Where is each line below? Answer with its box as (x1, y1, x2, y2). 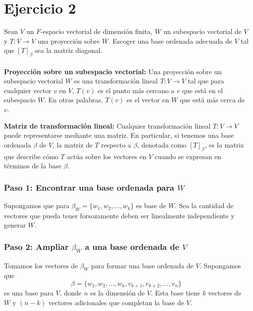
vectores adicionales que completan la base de (48, 297, 184, 308)
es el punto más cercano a (98, 85, 174, 95)
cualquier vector (4, 85, 51, 95)
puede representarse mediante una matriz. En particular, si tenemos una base (4, 130, 234, 140)
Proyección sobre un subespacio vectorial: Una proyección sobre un (4, 66, 222, 76)
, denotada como (137, 139, 186, 149)
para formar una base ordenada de (91, 260, 194, 270)
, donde (59, 288, 82, 298)
